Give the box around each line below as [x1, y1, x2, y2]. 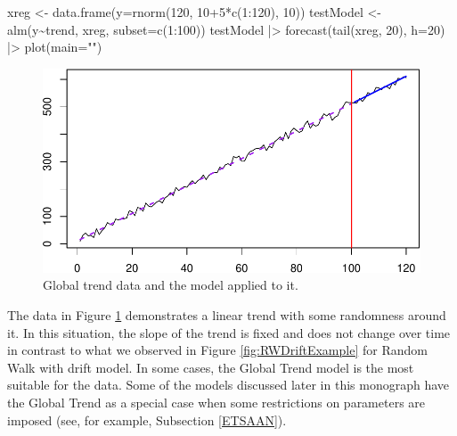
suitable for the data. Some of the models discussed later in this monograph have [7, 375, 450, 394]
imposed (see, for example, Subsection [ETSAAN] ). [7, 410, 287, 429]
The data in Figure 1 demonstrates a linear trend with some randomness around [7, 306, 446, 324]
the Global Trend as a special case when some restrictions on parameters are [7, 392, 426, 411]
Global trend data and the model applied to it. [43, 276, 298, 294]
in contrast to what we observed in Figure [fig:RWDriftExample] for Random [7, 341, 428, 359]
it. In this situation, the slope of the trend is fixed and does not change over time [7, 323, 451, 341]
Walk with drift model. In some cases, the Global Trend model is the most [7, 358, 414, 376]
